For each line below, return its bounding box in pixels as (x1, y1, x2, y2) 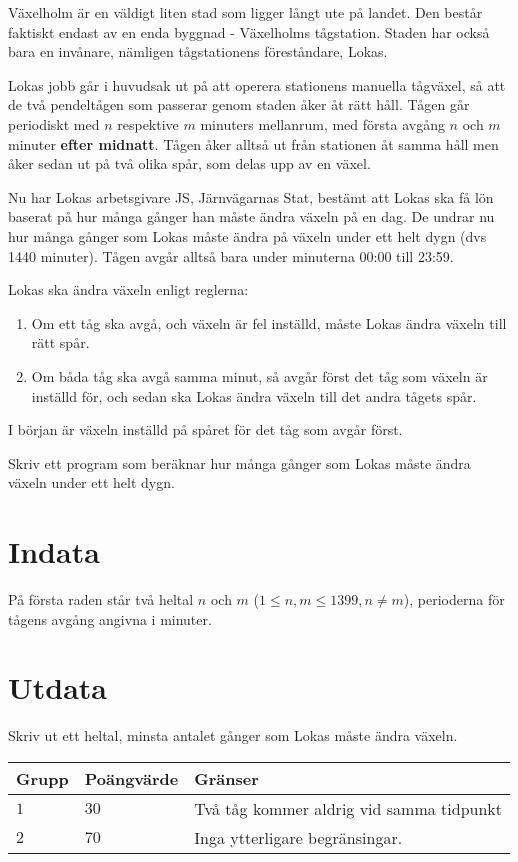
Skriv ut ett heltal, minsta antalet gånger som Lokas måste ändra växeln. (8, 725, 458, 746)
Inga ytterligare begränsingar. (194, 825, 403, 849)
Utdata (8, 667, 108, 708)
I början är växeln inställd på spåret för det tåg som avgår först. (8, 419, 403, 440)
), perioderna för (403, 589, 505, 609)
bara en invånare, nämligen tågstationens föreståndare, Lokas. (8, 41, 388, 62)
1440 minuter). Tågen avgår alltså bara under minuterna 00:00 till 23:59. (8, 245, 454, 266)
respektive (117, 113, 179, 134)
